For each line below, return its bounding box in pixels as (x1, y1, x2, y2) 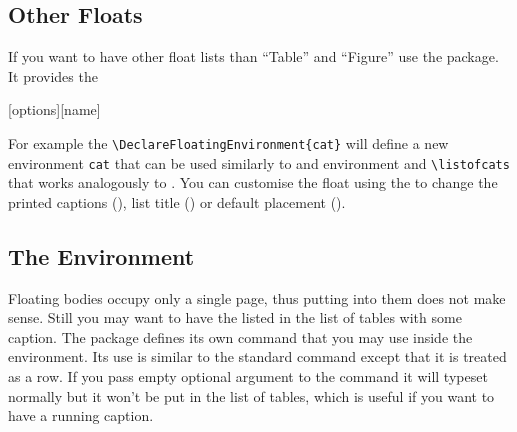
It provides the (8, 65, 98, 86)
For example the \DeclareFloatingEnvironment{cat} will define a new (8, 132, 449, 153)
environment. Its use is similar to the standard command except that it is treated (8, 346, 507, 367)
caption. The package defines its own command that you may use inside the (8, 326, 473, 347)
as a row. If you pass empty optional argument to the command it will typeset (8, 366, 488, 387)
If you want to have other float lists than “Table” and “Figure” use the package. (8, 46, 499, 67)
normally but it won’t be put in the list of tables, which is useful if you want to (8, 385, 495, 406)
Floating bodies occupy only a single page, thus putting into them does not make (8, 287, 506, 308)
